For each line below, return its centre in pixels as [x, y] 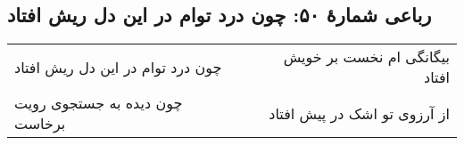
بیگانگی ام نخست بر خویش [366, 57]
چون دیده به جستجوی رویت [99, 103]
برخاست [40, 124]
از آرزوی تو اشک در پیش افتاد [359, 113]
